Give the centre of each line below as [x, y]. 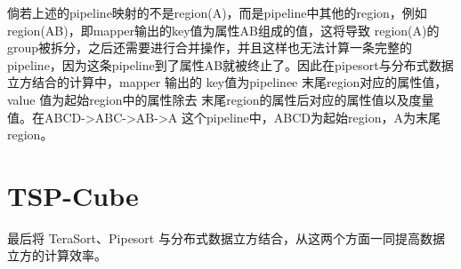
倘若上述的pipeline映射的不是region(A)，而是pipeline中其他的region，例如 [217, 12]
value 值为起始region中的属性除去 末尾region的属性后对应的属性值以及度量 [221, 99]
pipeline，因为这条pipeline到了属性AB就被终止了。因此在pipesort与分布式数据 [230, 64]
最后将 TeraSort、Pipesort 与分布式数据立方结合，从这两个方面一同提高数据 [226, 237]
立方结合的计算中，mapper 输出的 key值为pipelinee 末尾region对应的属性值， [227, 82]
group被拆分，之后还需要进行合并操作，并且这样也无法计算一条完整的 [210, 47]
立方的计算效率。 [57, 255]
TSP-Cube [73, 195]
